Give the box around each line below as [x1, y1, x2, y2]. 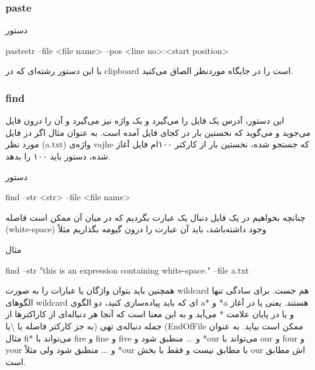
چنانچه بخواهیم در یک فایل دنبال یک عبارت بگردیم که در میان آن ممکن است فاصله [5, 210, 306, 223]
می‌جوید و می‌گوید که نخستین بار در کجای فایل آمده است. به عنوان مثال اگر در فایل [5, 126, 311, 138]
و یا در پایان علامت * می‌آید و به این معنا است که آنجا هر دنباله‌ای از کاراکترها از [5, 308, 294, 320]
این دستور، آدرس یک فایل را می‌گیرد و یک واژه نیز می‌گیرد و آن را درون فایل [5, 114, 285, 127]
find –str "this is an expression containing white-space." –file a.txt [5, 263, 249, 276]
